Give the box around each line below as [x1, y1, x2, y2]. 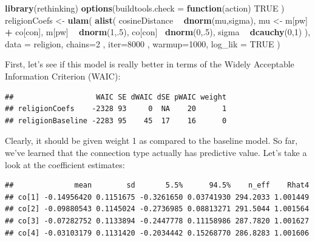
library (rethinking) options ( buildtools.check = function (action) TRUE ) [5, 2, 285, 14]
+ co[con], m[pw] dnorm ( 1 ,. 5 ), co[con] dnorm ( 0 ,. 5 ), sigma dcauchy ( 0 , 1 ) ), [5, 25, 311, 38]
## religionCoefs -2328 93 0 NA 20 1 [5, 104, 227, 114]
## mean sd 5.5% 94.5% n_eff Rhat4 [5, 181, 310, 190]
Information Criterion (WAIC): [5, 69, 121, 82]
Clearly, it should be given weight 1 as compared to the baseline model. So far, [5, 134, 298, 147]
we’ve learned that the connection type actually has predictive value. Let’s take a [5, 146, 307, 158]
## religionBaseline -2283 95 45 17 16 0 [5, 116, 227, 125]
